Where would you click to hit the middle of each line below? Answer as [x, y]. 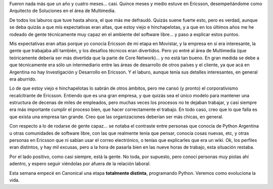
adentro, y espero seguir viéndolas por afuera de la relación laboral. [80, 164]
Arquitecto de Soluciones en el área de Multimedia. [62, 11]
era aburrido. [23, 79]
